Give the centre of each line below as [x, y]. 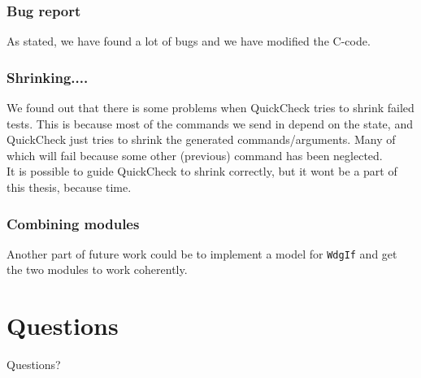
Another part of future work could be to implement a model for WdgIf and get [202, 253]
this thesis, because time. [69, 187]
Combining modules [73, 223]
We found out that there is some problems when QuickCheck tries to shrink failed [210, 108]
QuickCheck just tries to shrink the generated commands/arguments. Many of [201, 139]
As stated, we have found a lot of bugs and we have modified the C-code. [189, 41]
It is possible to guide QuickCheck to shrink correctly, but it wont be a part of [202, 171]
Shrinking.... [48, 77]
